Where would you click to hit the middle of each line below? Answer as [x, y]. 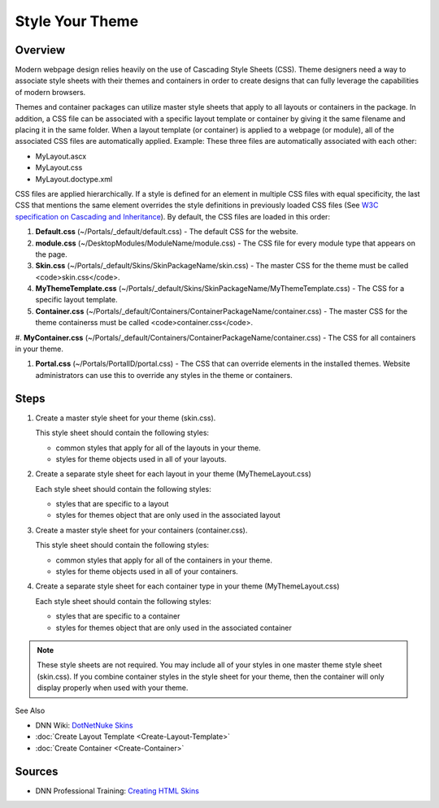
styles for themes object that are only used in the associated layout [168, 515]
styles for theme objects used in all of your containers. [147, 571]
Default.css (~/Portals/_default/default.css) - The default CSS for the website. [167, 232]
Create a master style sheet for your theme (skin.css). [126, 418]
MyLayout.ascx [61, 156]
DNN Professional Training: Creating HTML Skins [117, 791]
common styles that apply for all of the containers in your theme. [164, 560]
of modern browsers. [50, 92]
